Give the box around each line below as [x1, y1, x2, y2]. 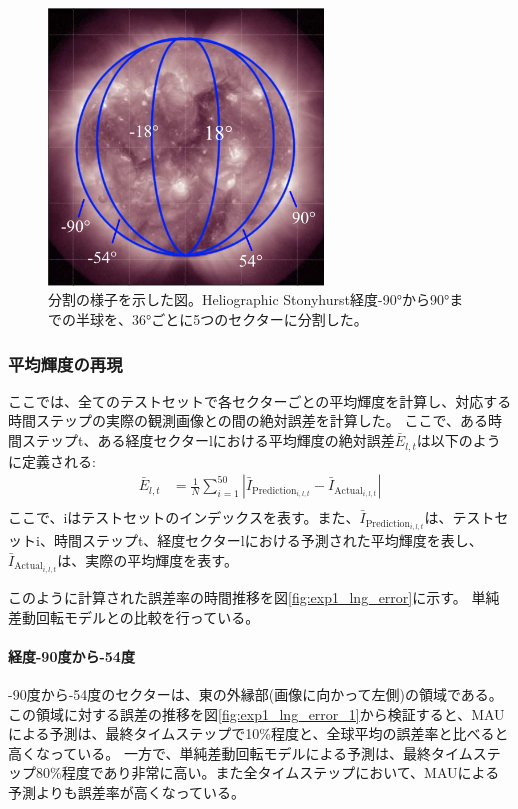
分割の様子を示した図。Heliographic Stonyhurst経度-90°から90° [48, 289, 450, 310]
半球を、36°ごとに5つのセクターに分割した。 [75, 309, 368, 330]
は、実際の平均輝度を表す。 [57, 549, 238, 570]
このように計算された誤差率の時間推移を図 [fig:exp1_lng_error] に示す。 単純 [8, 586, 500, 607]
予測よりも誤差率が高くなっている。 [8, 781, 246, 802]
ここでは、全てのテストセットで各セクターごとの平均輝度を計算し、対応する [8, 390, 512, 411]
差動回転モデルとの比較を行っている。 [8, 606, 260, 627]
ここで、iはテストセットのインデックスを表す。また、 [8, 507, 360, 528]
